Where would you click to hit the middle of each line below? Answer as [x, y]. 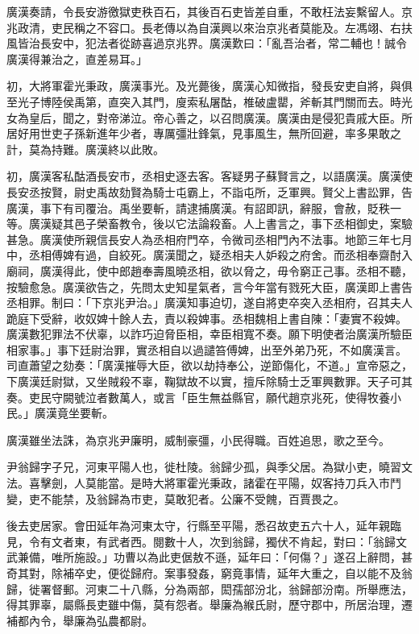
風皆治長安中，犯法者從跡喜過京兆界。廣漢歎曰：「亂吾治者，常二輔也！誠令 [207, 43]
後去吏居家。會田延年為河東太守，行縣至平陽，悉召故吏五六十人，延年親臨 [204, 526]
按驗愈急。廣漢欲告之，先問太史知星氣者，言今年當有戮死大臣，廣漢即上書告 [209, 286]
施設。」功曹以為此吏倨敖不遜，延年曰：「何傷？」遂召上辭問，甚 [243, 557]
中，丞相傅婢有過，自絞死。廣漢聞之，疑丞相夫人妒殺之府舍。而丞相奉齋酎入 [209, 255]
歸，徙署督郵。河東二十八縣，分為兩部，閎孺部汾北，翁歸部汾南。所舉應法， [209, 588]
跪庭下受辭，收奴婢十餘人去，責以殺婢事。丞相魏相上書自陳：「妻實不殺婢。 [207, 318]
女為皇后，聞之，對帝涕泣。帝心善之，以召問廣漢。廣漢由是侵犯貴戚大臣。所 [209, 117]
